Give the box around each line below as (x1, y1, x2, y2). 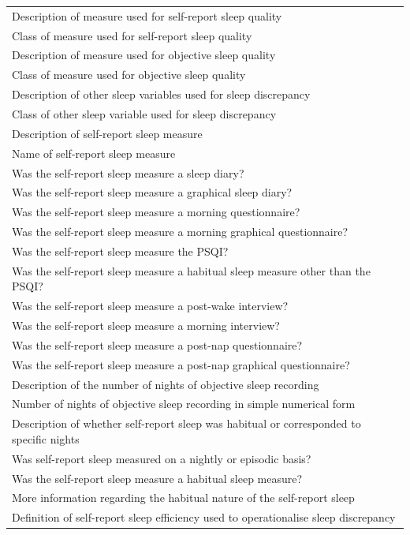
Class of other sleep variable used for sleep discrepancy (12, 105, 277, 122)
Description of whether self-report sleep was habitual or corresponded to (12, 415, 361, 432)
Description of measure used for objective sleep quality (12, 47, 276, 63)
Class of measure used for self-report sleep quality (12, 27, 252, 43)
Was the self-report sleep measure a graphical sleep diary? (12, 184, 293, 200)
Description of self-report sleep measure (12, 125, 203, 141)
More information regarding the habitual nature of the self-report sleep (12, 489, 355, 506)
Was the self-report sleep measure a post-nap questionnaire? (12, 336, 303, 353)
